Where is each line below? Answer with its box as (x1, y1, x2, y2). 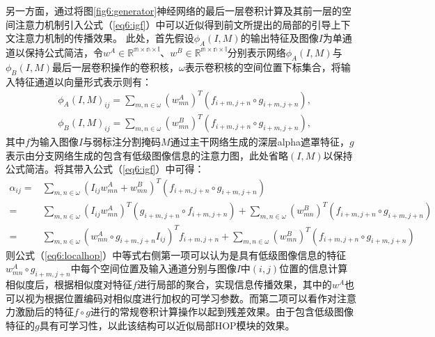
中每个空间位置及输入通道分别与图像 (70, 261, 237, 276)
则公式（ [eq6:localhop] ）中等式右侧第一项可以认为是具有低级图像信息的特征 (6, 247, 347, 262)
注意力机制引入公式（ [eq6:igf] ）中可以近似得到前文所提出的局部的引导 (15, 17, 331, 31)
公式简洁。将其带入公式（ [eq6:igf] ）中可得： (6, 162, 205, 176)
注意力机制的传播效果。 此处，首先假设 (15, 31, 194, 45)
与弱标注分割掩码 (83, 134, 161, 149)
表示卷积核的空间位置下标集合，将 (184, 59, 341, 74)
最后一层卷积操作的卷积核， (52, 59, 180, 74)
